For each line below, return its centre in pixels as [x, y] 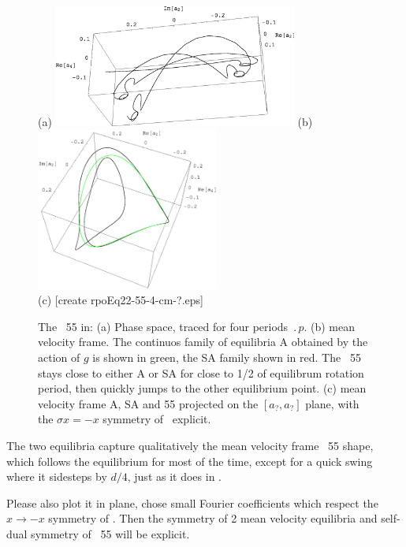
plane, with [332, 403]
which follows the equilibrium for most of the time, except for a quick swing [190, 461]
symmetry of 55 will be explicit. [110, 534]
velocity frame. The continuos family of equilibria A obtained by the [203, 342]
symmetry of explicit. [157, 419]
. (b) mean [329, 326]
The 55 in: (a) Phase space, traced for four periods [163, 326]
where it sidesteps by [57, 476]
